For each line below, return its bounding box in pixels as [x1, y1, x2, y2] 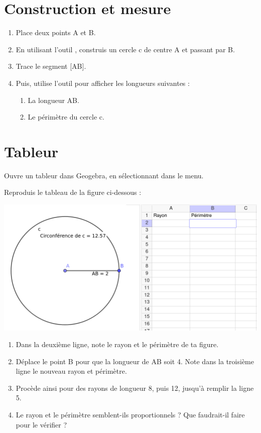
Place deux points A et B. [16, 27, 96, 38]
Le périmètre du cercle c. [28, 112, 104, 122]
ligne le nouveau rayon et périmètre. [16, 366, 127, 376]
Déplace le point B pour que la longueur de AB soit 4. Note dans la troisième [16, 356, 254, 366]
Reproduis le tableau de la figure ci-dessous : [4, 187, 142, 197]
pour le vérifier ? [16, 419, 67, 429]
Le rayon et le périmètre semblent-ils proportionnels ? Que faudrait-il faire [16, 409, 245, 420]
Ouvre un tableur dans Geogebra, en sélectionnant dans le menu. [4, 170, 204, 180]
